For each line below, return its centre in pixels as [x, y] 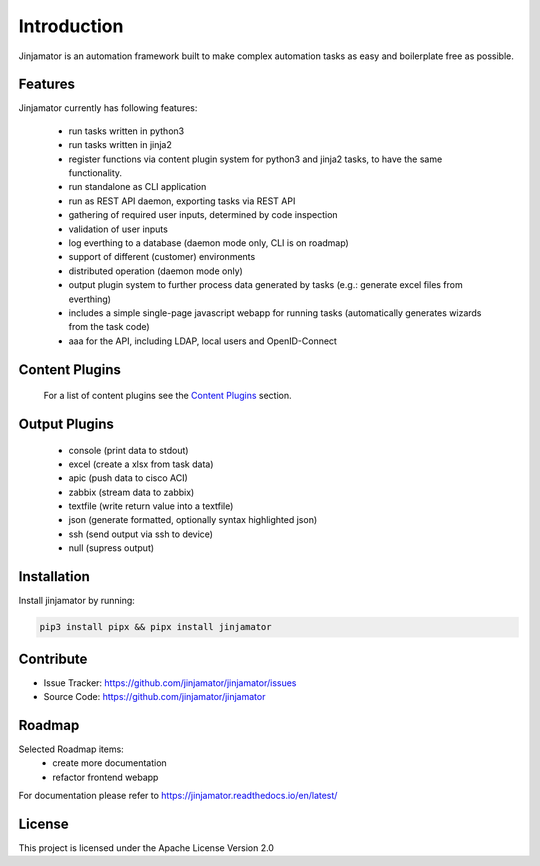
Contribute [53, 658]
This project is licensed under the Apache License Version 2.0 [146, 848]
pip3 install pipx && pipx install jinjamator [155, 627]
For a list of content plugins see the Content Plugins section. [167, 396]
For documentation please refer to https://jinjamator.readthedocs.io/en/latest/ [178, 796]
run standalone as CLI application [137, 187]
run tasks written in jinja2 [120, 145]
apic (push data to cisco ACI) [128, 478]
